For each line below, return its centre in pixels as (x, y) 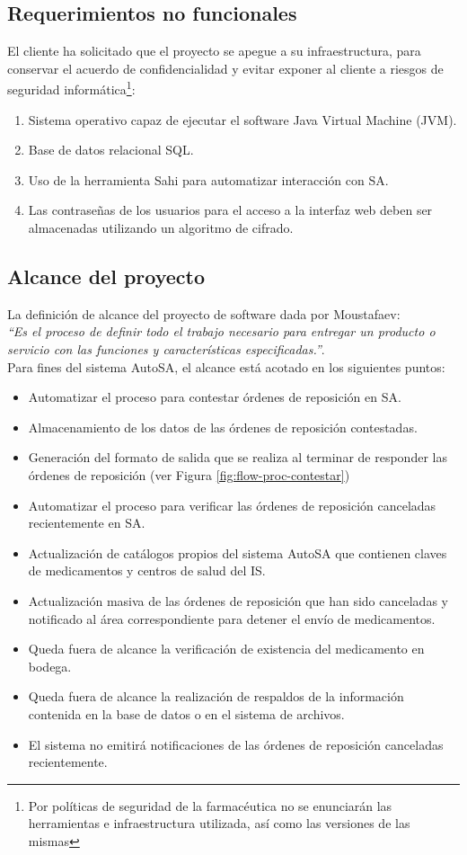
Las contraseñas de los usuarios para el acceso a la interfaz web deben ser (230, 210)
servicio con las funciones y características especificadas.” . (166, 349)
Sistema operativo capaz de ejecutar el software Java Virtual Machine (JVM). (242, 119)
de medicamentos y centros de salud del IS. (147, 570)
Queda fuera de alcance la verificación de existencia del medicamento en (226, 649)
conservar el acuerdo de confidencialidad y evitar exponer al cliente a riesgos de (225, 68)
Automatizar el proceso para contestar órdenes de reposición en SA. (215, 397)
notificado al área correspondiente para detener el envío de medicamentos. (232, 618)
